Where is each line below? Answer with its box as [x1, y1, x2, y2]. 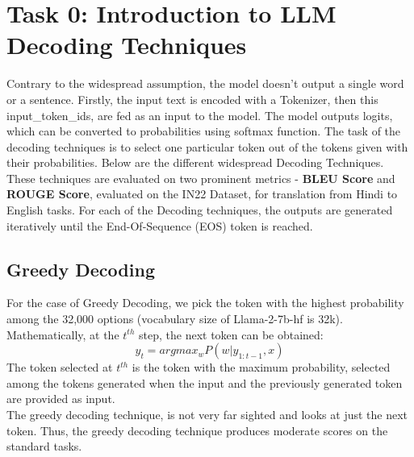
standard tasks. [6, 438, 82, 455]
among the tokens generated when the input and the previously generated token [6, 374, 403, 391]
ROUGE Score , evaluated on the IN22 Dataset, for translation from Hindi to [6, 185, 398, 202]
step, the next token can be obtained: [139, 326, 324, 343]
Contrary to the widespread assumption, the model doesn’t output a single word [6, 75, 404, 92]
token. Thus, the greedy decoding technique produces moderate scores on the [6, 422, 388, 438]
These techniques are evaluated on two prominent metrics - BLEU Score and [6, 169, 395, 186]
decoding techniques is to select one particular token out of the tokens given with [6, 138, 408, 155]
